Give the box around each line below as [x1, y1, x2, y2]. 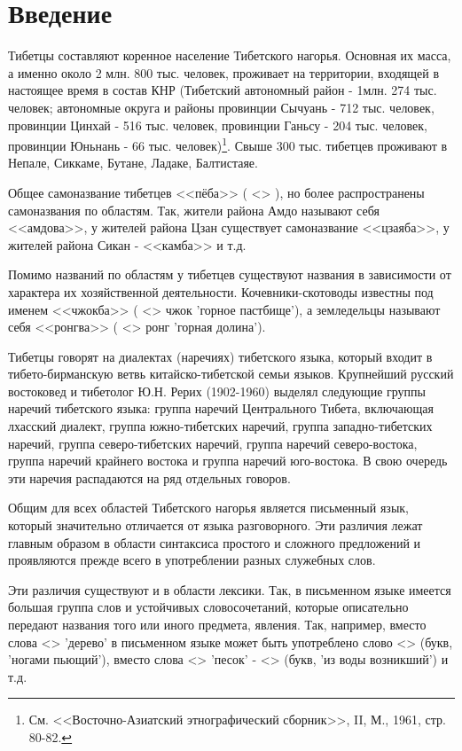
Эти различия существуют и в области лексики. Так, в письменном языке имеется [8, 580, 451, 598]
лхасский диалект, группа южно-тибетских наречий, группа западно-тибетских [8, 417, 433, 435]
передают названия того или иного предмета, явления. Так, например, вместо [8, 615, 427, 633]
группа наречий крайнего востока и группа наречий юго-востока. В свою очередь [8, 451, 448, 470]
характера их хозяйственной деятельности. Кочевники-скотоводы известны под [8, 282, 434, 301]
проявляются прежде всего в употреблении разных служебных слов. [8, 551, 376, 569]
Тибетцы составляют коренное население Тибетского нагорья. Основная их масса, [8, 46, 451, 65]
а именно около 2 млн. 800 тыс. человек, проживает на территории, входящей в [8, 63, 440, 82]
